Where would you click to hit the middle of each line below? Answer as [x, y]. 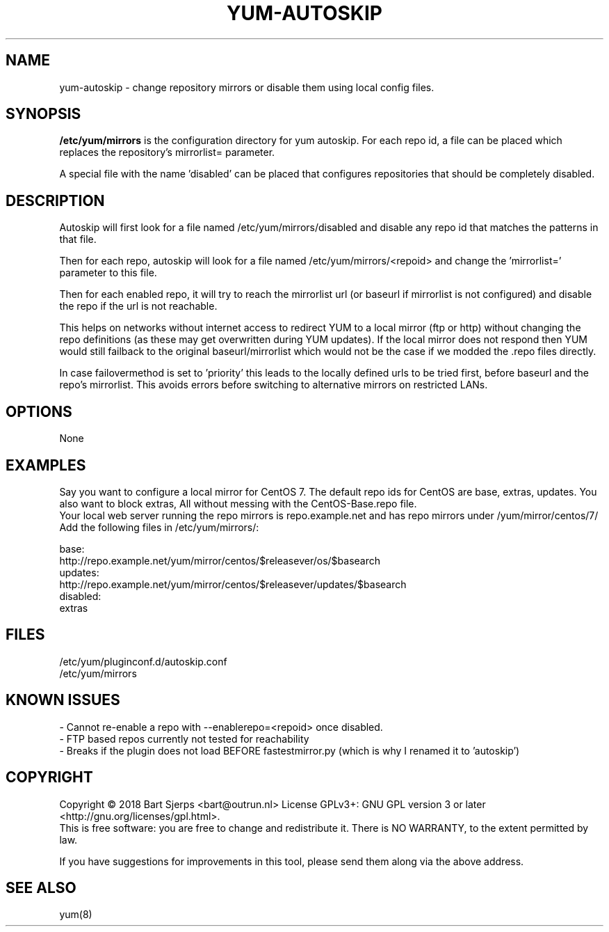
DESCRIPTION [55, 200]
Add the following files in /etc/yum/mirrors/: [159, 527]
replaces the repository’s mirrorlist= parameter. [167, 152]
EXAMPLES [46, 465]
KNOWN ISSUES [63, 700]
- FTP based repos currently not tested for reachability [184, 739]
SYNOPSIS [43, 114]
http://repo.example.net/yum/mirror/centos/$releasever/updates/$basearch [233, 584]
